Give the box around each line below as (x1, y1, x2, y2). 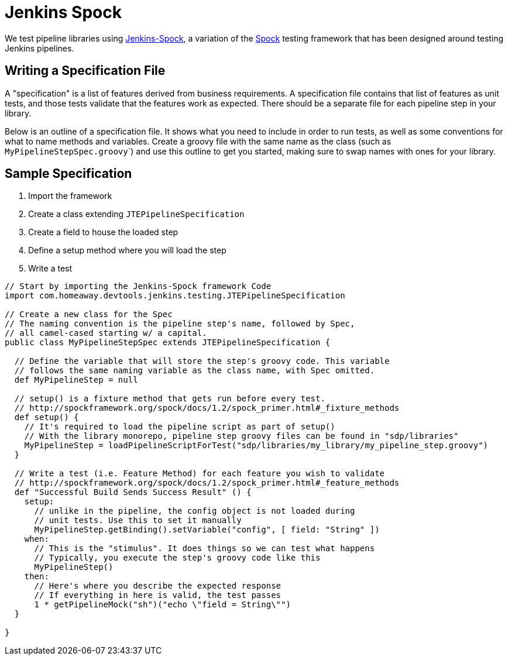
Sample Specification (5, 166, 132, 181)
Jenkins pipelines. (5, 43, 74, 53)
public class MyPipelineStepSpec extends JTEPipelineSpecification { (5, 338, 331, 348)
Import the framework (28, 191, 112, 201)
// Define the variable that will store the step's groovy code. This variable (14, 356, 390, 366)
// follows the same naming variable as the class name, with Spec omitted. (14, 366, 375, 376)
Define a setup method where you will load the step (28, 245, 226, 256)
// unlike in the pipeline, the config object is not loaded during (34, 506, 355, 516)
